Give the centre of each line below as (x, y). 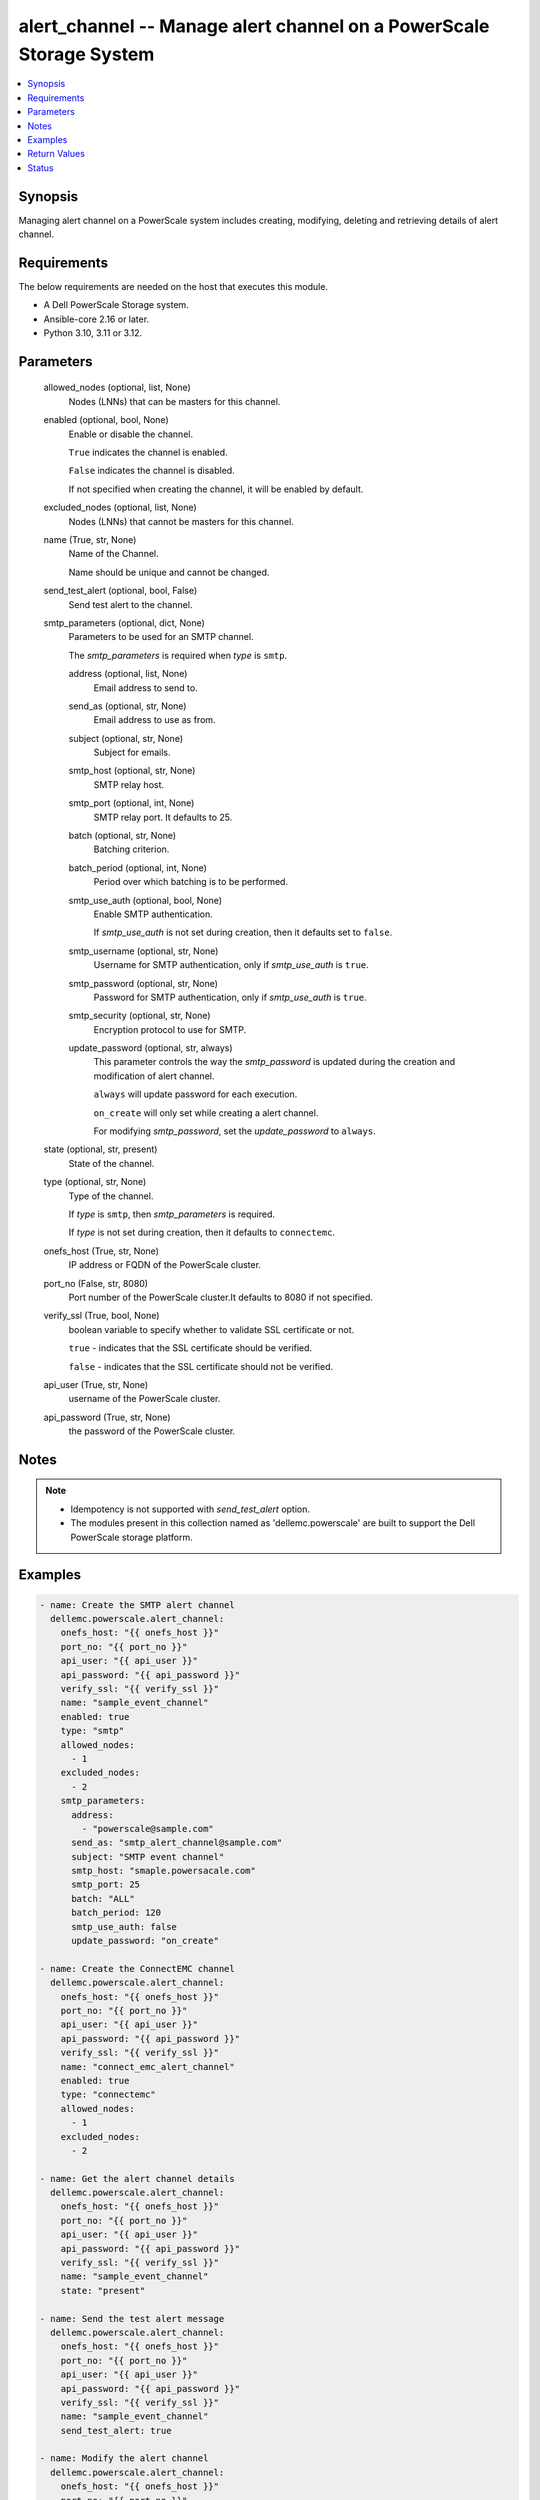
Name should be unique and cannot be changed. (169, 572)
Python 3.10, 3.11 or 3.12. (93, 333)
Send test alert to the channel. (130, 604)
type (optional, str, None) (95, 1182)
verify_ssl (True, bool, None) (101, 1316)
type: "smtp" (92, 1731)
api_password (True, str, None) (107, 1417)
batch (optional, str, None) (122, 836)
